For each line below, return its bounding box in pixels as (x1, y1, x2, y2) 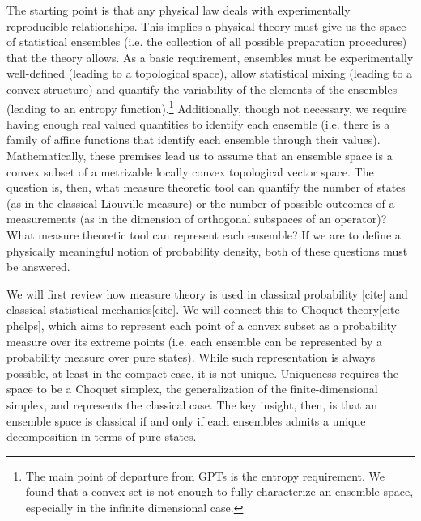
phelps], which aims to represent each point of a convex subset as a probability (6, 316, 398, 333)
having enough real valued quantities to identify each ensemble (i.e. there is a (6, 115, 390, 132)
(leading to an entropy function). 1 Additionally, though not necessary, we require (6, 97, 407, 116)
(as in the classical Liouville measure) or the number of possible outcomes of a (6, 194, 395, 211)
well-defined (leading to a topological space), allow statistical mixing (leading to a (6, 65, 413, 82)
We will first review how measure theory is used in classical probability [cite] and (6, 285, 408, 302)
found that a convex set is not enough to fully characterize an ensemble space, (25, 483, 414, 500)
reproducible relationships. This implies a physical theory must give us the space (6, 17, 406, 34)
